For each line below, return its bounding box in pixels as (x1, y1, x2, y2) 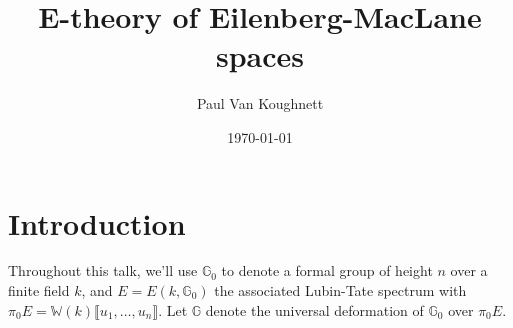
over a (450, 260, 488, 281)
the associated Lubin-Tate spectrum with (214, 280, 467, 301)
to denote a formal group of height (221, 260, 433, 281)
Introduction (8, 202, 186, 243)
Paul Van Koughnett (196, 93, 324, 114)
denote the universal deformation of (205, 299, 424, 320)
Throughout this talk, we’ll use (8, 260, 198, 281)
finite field (8, 280, 70, 301)
